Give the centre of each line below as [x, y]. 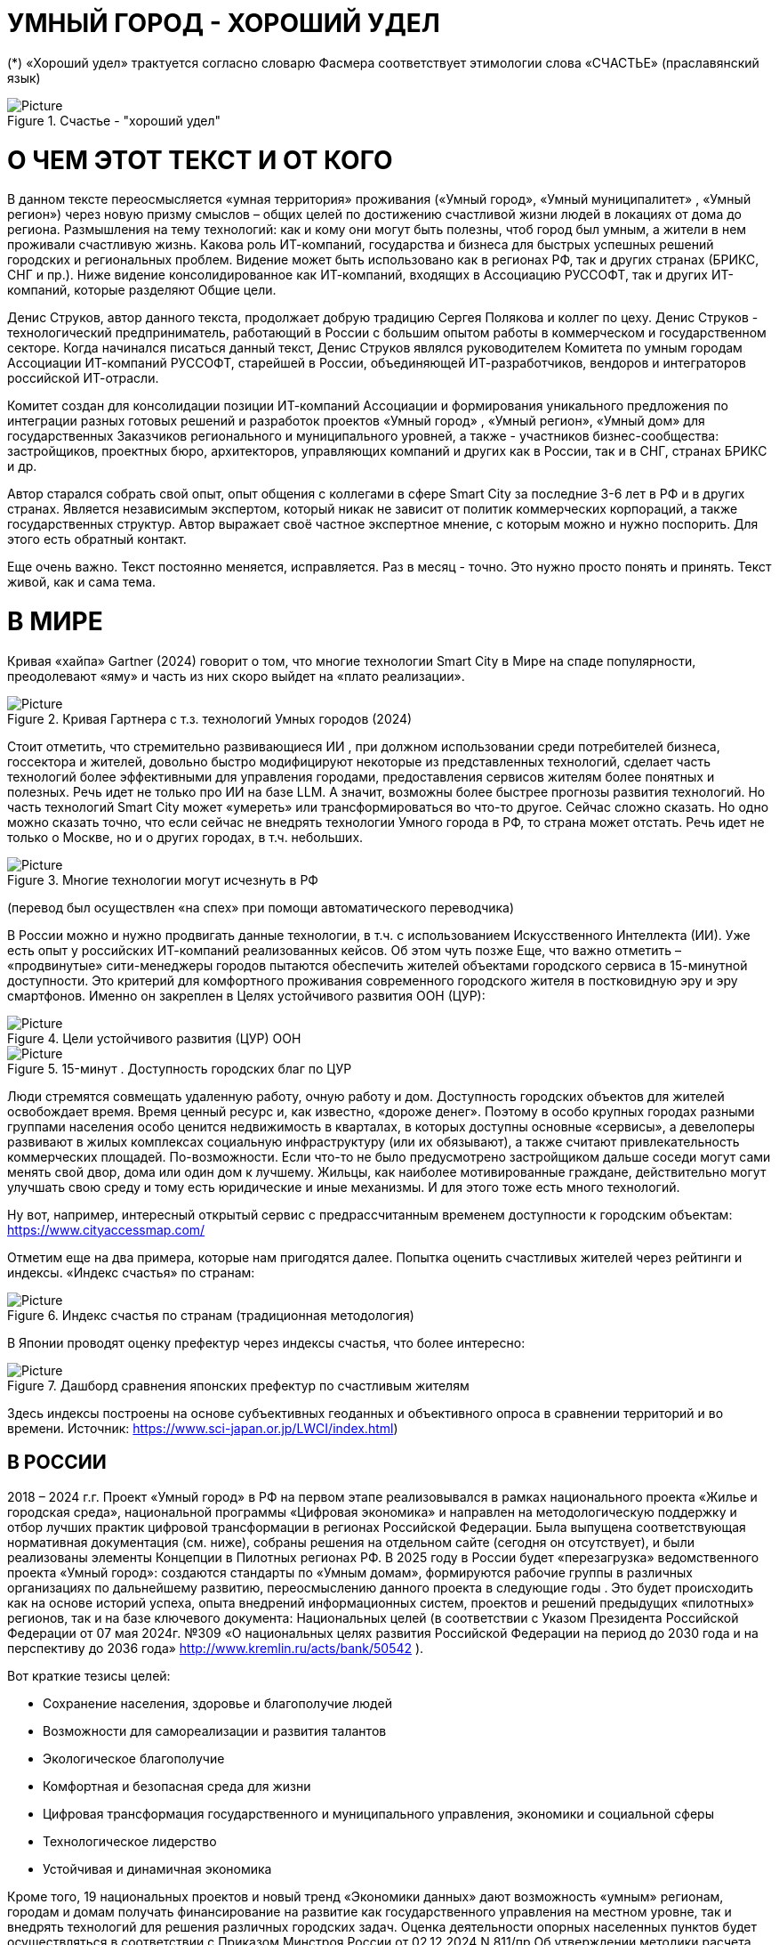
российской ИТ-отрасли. [83, 378]
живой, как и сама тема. [82, 582]
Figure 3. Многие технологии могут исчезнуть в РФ [163, 879]
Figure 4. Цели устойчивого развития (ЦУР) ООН [154, 1038]
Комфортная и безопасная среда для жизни [177, 1786]
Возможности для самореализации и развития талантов [215, 1730]
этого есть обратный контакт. [97, 539]
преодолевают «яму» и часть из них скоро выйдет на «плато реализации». [236, 676]
